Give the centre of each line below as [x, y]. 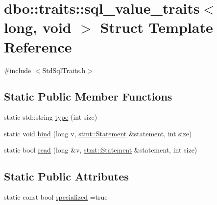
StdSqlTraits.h [64, 70]
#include [18, 70]
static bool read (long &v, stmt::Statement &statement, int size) [101, 150]
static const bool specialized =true [56, 197]
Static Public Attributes [66, 176]
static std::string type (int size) [51, 117]
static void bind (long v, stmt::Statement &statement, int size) [98, 133]
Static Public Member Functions [88, 96]
